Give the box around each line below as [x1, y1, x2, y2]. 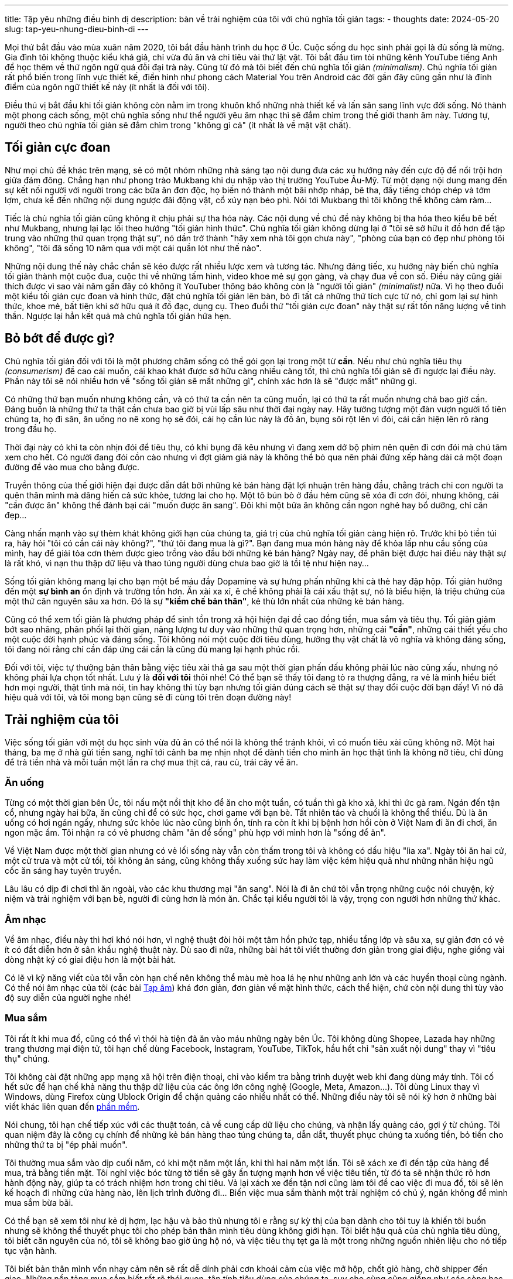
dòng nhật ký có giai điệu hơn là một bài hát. [5, 955, 176, 965]
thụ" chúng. [5, 1053, 50, 1063]
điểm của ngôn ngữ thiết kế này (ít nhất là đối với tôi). [5, 82, 210, 92]
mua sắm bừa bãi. [5, 1197, 73, 1208]
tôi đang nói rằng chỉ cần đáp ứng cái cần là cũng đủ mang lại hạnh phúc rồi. [5, 644, 300, 654]
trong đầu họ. [5, 423, 57, 434]
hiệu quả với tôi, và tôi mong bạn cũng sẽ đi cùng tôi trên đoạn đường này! [5, 692, 292, 702]
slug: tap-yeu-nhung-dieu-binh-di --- [5, 24, 149, 34]
